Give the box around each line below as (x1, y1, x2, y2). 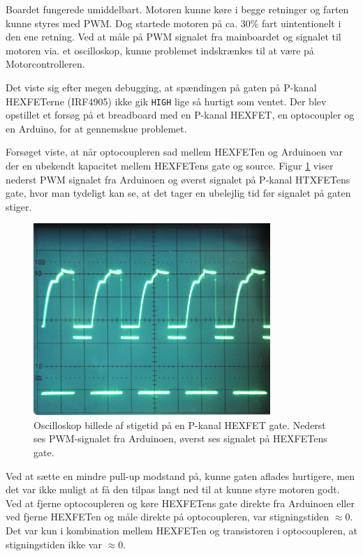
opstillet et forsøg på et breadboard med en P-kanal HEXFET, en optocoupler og (6, 107, 355, 122)
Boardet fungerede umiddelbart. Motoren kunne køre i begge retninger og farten (6, 2, 349, 16)
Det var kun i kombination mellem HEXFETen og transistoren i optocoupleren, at (6, 523, 357, 538)
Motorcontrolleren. (6, 57, 85, 71)
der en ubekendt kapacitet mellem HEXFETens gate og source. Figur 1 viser (6, 158, 334, 172)
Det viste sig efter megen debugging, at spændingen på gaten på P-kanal (6, 80, 317, 94)
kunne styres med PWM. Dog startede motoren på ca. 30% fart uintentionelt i (6, 15, 341, 30)
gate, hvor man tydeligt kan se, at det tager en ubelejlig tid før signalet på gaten (6, 186, 351, 200)
